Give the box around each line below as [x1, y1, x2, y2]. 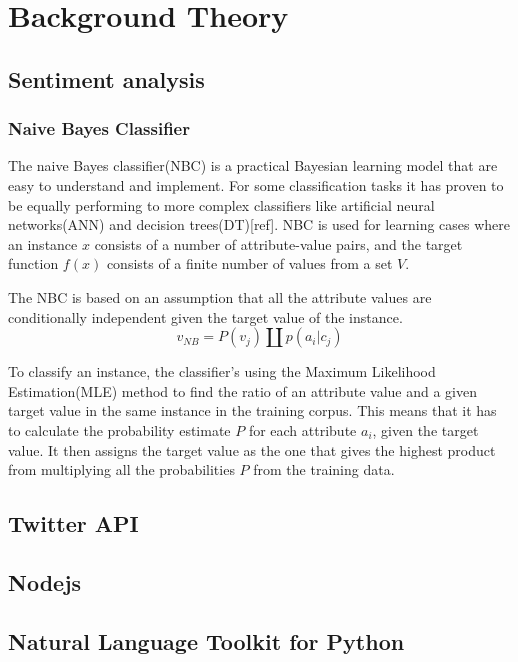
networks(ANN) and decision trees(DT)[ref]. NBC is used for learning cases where [8, 214, 511, 235]
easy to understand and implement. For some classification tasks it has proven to [8, 174, 504, 195]
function [8, 253, 59, 274]
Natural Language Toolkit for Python [8, 625, 405, 656]
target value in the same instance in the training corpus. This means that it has [8, 400, 497, 421]
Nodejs [8, 566, 82, 597]
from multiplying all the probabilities [8, 459, 235, 480]
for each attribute [248, 419, 357, 440]
